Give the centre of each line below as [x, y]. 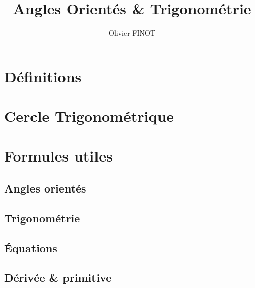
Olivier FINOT [132, 33]
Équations [31, 248]
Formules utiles [58, 156]
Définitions [43, 76]
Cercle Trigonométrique [89, 116]
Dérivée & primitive [58, 278]
